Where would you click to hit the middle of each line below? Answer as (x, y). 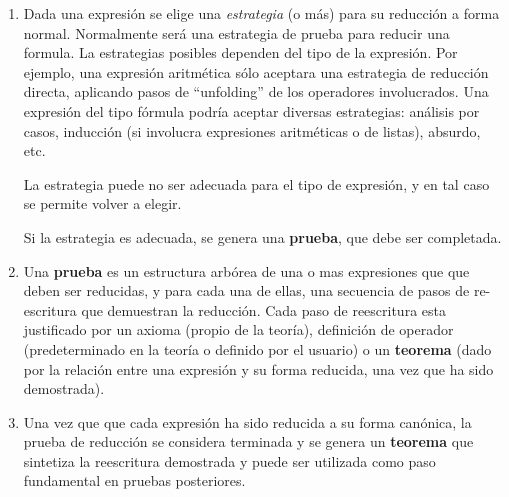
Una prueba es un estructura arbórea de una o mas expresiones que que (246, 270)
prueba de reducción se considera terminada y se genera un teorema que (248, 441)
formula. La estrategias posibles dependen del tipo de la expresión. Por (240, 52)
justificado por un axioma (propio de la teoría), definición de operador (238, 329)
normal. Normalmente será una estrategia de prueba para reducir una (236, 32)
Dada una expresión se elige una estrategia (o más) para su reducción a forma (261, 13)
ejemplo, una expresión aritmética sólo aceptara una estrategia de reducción (256, 71)
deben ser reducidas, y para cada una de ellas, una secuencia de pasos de (246, 290)
